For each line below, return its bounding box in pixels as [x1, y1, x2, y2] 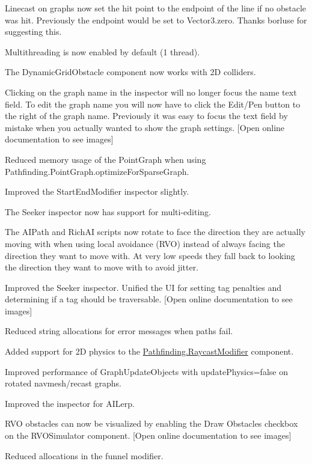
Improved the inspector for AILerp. [5, 397, 135, 409]
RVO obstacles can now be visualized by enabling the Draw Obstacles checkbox [5, 417, 298, 430]
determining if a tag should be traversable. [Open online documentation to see [5, 293, 293, 305]
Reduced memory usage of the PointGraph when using [5, 153, 206, 165]
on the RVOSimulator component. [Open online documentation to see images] [5, 429, 292, 442]
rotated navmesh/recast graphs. [5, 377, 122, 389]
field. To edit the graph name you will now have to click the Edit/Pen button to [5, 97, 301, 110]
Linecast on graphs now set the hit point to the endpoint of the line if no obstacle [5, 2, 307, 14]
